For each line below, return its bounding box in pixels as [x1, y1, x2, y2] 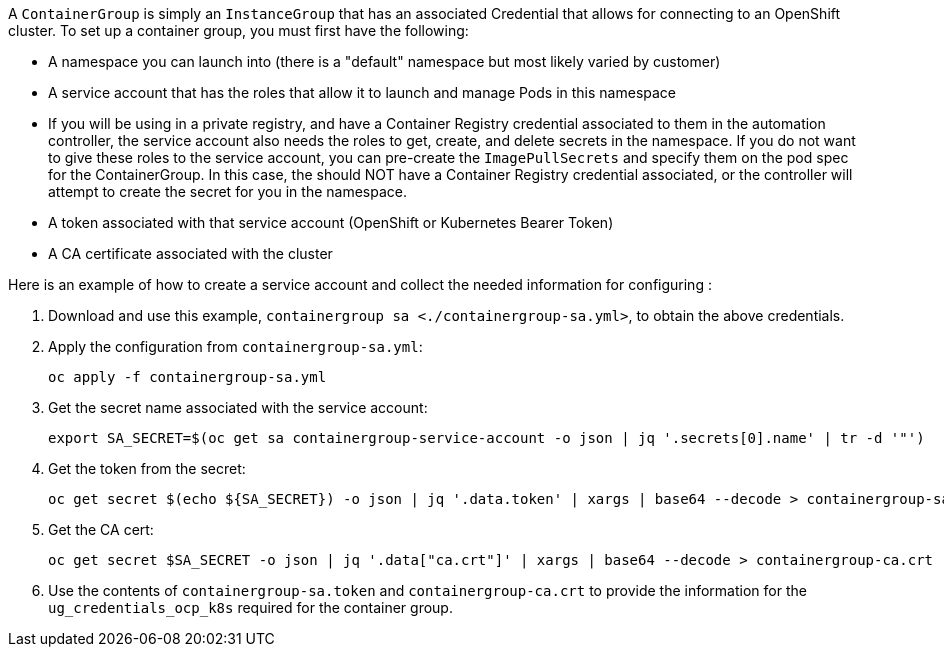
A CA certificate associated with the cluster [48, 245, 333, 262]
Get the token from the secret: [48, 460, 246, 477]
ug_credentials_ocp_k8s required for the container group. [48, 599, 453, 616]
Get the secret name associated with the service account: [48, 399, 428, 416]
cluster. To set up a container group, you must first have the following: [8, 22, 469, 39]
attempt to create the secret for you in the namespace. [48, 183, 407, 200]
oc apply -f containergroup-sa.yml [48, 369, 327, 385]
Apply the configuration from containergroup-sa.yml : [48, 338, 423, 355]
